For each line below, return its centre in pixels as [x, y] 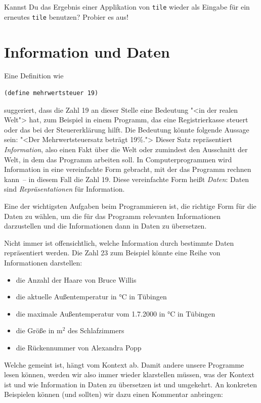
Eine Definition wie [34, 76]
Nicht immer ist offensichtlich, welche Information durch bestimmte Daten [119, 242]
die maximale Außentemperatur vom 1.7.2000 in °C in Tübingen [116, 313]
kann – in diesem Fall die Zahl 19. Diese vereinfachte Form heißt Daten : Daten [127, 179]
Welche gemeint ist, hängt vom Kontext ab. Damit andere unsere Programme [124, 364]
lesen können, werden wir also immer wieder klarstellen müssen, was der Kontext [129, 374]
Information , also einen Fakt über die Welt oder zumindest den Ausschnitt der [126, 149]
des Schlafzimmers [96, 330]
